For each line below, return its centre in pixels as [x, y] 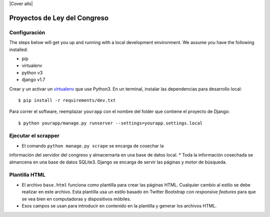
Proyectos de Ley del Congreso [59, 18]
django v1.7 [33, 79]
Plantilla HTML [27, 175]
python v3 [32, 72]
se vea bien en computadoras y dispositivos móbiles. [76, 199]
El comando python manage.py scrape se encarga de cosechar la [93, 145]
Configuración [27, 32]
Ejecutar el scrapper [34, 136]
